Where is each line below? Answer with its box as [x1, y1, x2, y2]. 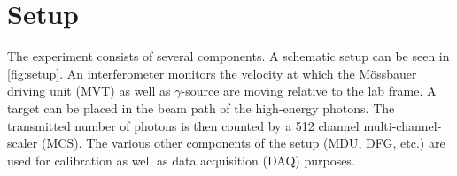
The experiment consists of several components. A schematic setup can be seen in [7, 47, 450, 65]
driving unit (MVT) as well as [7, 81, 171, 100]
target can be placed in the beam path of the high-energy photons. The [7, 98, 395, 117]
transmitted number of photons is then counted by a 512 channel [7, 116, 360, 134]
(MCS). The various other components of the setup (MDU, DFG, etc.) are [41, 134, 445, 152]
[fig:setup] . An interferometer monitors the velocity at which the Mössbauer [7, 64, 417, 82]
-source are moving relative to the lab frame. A [181, 81, 437, 100]
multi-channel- [363, 116, 442, 134]
